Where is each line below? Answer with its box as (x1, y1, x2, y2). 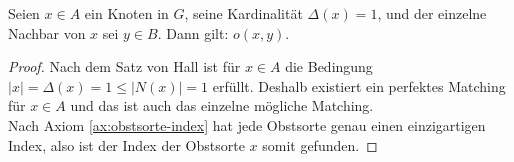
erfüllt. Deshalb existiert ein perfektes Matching (212, 75, 506, 96)
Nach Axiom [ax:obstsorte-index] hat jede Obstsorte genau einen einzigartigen (8, 114, 486, 135)
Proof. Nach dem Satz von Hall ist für (8, 56, 241, 77)
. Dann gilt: (157, 22, 229, 43)
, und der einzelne (377, 3, 487, 23)
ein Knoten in (84, 3, 169, 23)
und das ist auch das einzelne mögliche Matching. (70, 95, 374, 116)
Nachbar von (8, 22, 86, 43)
